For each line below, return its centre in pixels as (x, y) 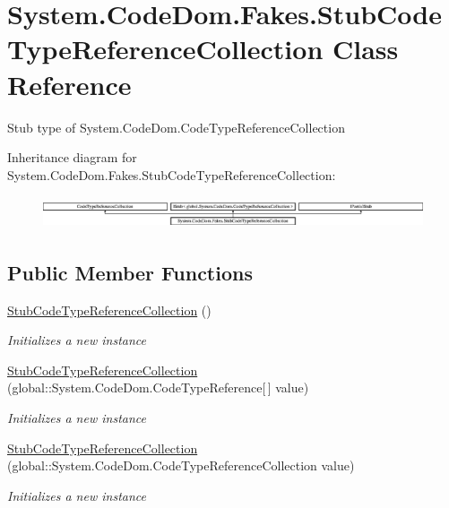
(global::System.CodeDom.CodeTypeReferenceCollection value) (181, 465)
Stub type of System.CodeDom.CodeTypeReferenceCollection (176, 127)
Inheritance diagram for (72, 157)
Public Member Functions (130, 272)
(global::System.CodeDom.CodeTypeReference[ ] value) (158, 387)
